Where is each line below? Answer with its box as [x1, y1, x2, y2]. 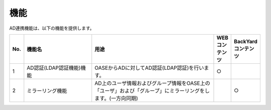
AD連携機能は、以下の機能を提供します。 [9, 25, 95, 31]
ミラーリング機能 [27, 87, 67, 94]
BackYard [234, 38, 258, 45]
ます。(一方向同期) [94, 94, 138, 101]
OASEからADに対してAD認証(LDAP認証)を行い [94, 64, 204, 71]
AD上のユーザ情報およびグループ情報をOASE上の [94, 79, 210, 86]
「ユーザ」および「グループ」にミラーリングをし [94, 87, 210, 94]
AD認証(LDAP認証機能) [27, 64, 81, 71]
